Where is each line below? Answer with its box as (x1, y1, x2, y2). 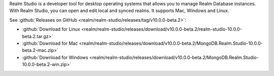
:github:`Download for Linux (22, 26, 81, 32)
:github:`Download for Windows (22, 54, 88, 60)
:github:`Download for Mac (22, 40, 78, 46)
